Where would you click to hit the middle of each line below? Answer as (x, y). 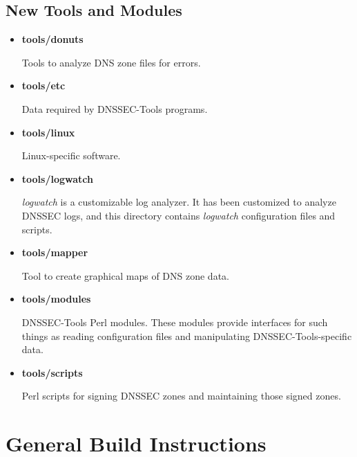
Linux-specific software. (71, 155)
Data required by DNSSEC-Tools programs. (115, 108)
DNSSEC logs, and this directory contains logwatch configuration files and (178, 215)
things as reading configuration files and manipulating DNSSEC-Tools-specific (187, 335)
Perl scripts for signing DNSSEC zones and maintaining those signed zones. (181, 396)
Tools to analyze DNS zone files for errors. (111, 62)
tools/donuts (52, 39)
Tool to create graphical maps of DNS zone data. (125, 275)
